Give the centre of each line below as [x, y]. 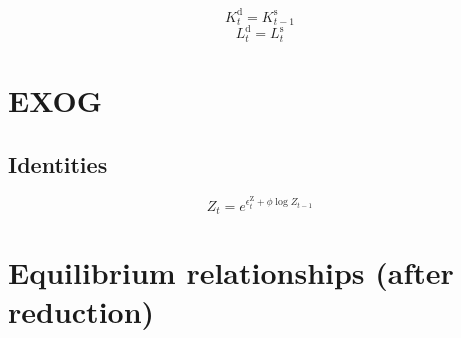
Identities [58, 163]
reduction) [81, 311]
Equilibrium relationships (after [231, 272]
